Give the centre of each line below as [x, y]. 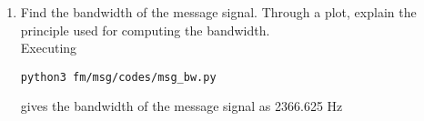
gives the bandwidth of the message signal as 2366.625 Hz [182, 106]
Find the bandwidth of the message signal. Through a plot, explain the [218, 12]
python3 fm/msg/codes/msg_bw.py [118, 77]
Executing [49, 48]
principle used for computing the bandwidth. [145, 30]
